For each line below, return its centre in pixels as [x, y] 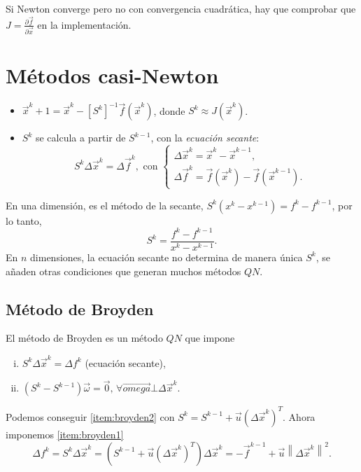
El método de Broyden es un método [84, 338]
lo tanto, [24, 220]
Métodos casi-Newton [112, 75]
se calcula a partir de [80, 138]
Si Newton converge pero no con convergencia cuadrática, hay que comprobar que [181, 8]
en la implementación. [84, 24]
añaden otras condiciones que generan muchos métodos [123, 271]
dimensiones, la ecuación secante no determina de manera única [167, 257]
